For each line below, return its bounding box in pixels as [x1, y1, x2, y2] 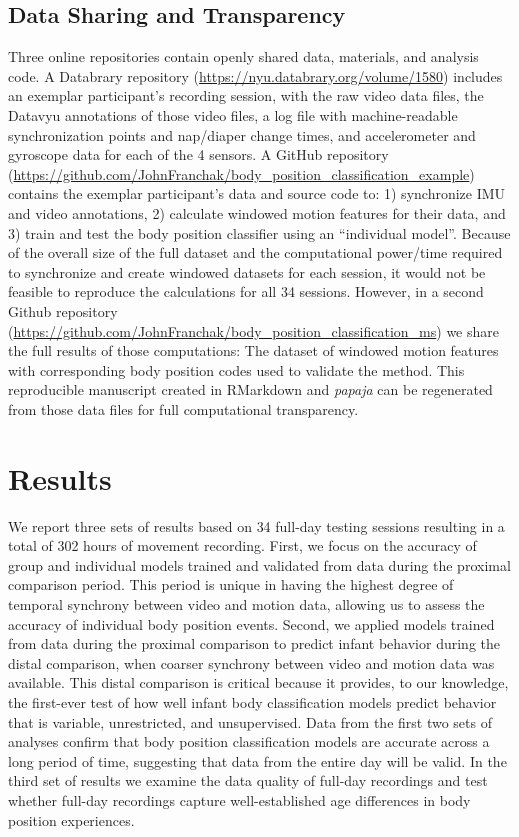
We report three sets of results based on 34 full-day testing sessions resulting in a [8, 515, 505, 536]
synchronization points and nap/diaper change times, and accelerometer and [8, 124, 476, 145]
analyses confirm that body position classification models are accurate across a [8, 731, 490, 752]
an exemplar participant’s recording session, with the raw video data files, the [8, 85, 484, 106]
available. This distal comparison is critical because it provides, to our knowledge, [8, 672, 509, 693]
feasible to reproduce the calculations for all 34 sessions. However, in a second [8, 281, 484, 302]
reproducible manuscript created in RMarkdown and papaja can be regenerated [8, 379, 493, 400]
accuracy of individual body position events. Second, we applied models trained [8, 613, 495, 634]
